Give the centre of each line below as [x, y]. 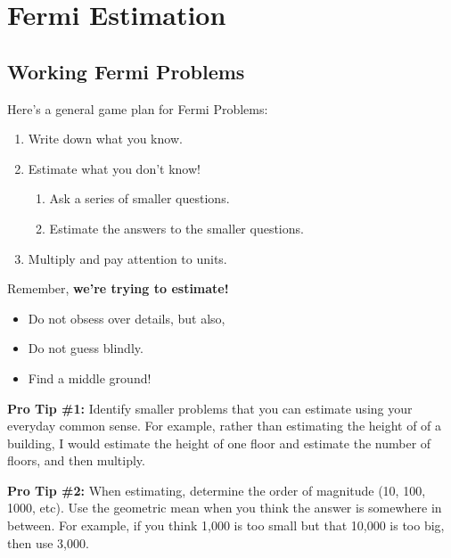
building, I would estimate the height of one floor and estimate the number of [219, 443]
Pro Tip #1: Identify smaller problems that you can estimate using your [210, 408]
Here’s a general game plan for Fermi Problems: [138, 108]
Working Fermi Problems [126, 71]
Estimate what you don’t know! [114, 168]
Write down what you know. [105, 139]
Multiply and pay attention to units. [127, 258]
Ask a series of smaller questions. [139, 198]
